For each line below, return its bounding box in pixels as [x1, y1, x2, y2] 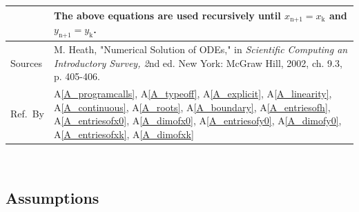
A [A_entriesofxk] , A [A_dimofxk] [54, 126, 194, 141]
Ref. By [10, 106, 44, 121]
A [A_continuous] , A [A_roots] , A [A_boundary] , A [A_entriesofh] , [54, 99, 331, 114]
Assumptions [6, 186, 99, 208]
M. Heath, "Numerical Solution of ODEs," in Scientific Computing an [54, 42, 348, 56]
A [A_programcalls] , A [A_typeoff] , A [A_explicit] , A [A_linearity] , [54, 86, 332, 101]
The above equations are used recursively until [54, 8, 281, 22]
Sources [10, 55, 43, 70]
